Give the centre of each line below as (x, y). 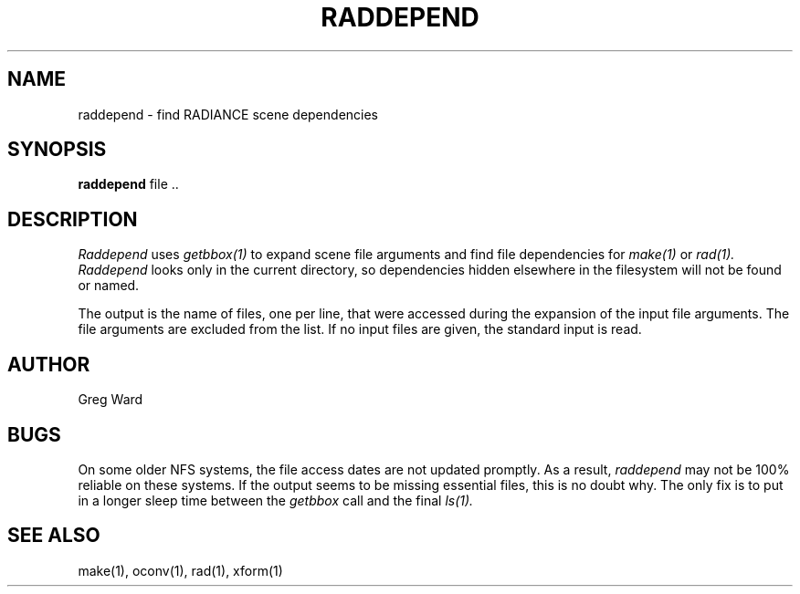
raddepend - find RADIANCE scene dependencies (228, 114)
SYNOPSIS (57, 150)
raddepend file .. (128, 184)
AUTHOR (49, 364)
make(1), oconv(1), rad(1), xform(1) (180, 570)
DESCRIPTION (73, 219)
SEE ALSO (54, 536)
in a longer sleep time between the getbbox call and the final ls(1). (276, 500)
